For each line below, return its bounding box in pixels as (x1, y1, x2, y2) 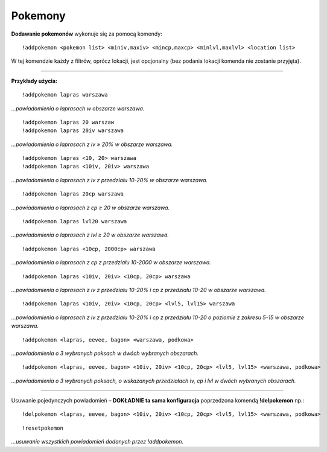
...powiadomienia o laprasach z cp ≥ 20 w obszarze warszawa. (11, 204, 170, 211)
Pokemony (11, 9, 66, 22)
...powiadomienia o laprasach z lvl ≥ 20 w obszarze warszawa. (11, 231, 169, 238)
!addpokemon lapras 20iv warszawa (22, 127, 124, 134)
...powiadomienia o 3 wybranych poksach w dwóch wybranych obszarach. (11, 349, 199, 357)
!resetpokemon (22, 424, 63, 431)
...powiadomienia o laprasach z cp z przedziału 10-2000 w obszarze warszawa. (11, 259, 211, 266)
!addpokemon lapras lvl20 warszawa (22, 218, 127, 225)
